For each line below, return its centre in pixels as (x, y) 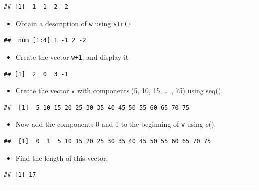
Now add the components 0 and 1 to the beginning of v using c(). (116, 124)
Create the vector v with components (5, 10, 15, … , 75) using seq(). (119, 91)
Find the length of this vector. (62, 157)
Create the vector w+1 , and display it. (73, 57)
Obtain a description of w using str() (73, 23)
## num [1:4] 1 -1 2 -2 (45, 41)
